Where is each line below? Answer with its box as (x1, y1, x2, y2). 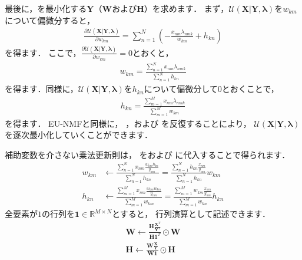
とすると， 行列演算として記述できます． (112, 208, 270, 220)
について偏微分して (144, 83, 218, 95)
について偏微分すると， (5, 14, 95, 26)
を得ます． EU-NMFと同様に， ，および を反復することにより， (5, 117, 251, 129)
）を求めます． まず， (144, 2, 229, 14)
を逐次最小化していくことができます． (5, 129, 153, 141)
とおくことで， (221, 83, 279, 95)
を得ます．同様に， (5, 83, 78, 95)
